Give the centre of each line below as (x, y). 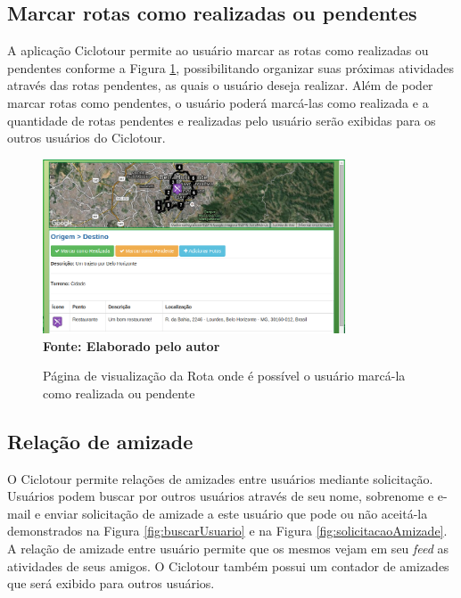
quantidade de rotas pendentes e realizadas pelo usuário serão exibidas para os (222, 120)
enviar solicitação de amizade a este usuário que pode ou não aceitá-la (236, 513)
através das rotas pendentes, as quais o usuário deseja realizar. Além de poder (220, 85)
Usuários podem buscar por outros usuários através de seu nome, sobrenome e (221, 496)
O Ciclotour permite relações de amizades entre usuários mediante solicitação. (220, 478)
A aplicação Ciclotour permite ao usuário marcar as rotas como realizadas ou (218, 50)
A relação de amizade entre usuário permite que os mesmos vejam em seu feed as (228, 548)
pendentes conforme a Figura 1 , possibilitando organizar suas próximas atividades (231, 67)
